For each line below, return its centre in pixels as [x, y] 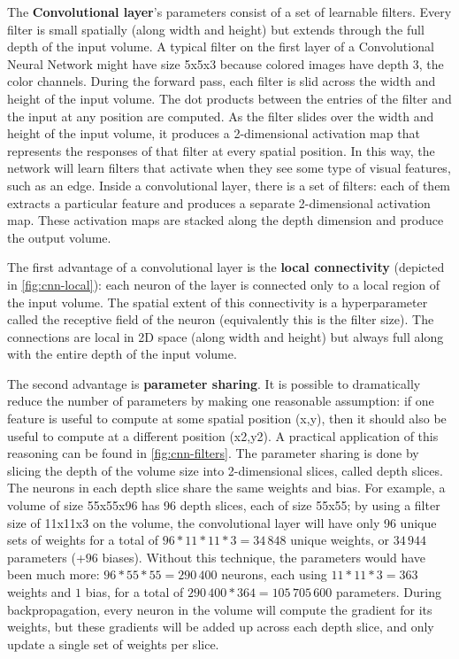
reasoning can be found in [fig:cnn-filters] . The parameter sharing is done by [213, 453]
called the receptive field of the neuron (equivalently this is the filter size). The [221, 319]
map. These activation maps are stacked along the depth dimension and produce [226, 220]
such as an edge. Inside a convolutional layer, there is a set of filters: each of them [229, 185]
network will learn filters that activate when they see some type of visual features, [229, 168]
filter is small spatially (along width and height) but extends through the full [216, 29]
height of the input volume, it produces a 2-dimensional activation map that [214, 133]
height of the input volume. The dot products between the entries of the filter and [229, 98]
